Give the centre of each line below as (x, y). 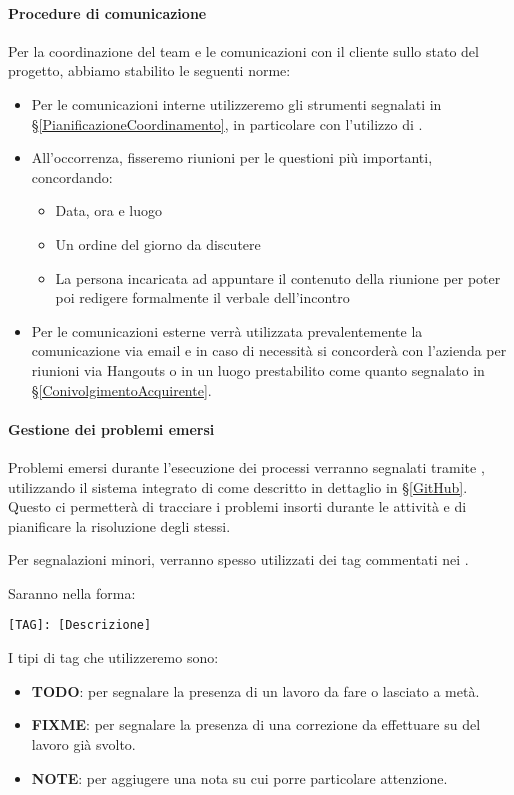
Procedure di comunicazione (107, 12)
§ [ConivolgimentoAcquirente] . (121, 389)
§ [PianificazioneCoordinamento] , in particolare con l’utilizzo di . (227, 123)
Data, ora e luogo (108, 210)
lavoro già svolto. (83, 743)
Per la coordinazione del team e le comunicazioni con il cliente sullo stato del (243, 50)
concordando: (72, 176)
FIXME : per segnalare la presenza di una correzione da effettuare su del (256, 724)
